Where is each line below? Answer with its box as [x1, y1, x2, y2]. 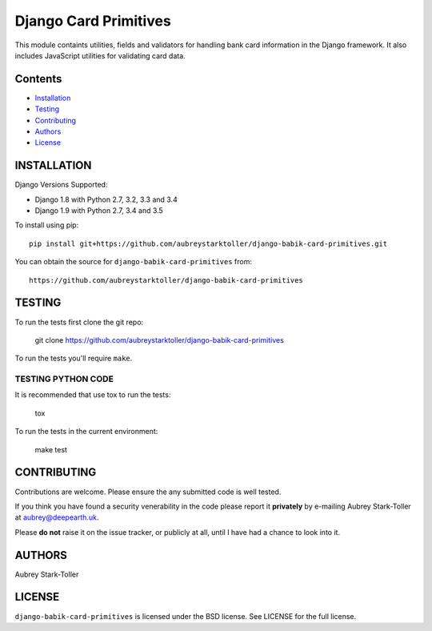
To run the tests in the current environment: [14, 427, 158, 436]
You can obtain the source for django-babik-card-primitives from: [14, 257, 252, 267]
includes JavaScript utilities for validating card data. [14, 50, 186, 60]
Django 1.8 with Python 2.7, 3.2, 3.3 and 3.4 [34, 195, 178, 204]
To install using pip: [14, 220, 79, 230]
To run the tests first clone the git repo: [14, 317, 144, 327]
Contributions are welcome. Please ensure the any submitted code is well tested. [14, 487, 282, 496]
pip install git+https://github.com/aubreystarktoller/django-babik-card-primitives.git [29, 239, 388, 248]
